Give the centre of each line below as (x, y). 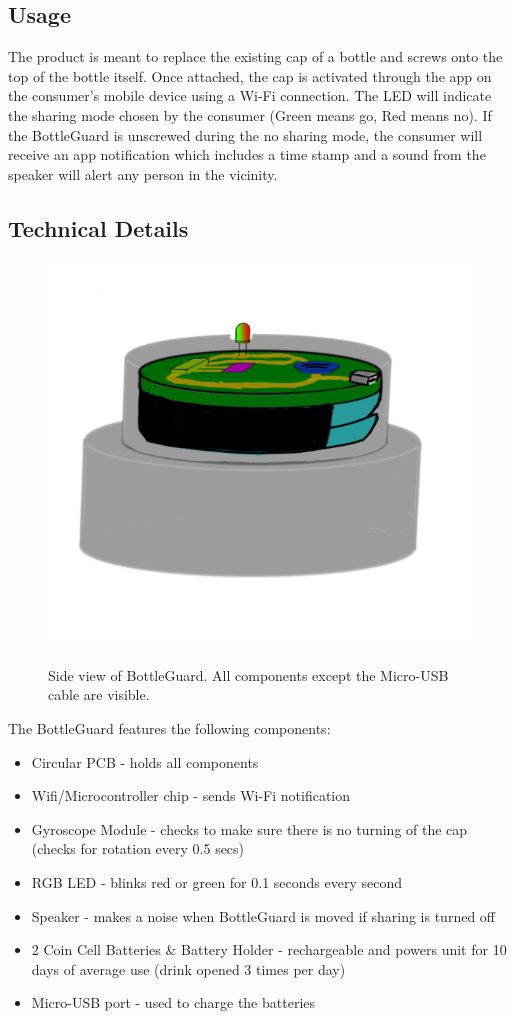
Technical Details (98, 227)
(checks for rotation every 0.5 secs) (138, 848)
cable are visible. (99, 694)
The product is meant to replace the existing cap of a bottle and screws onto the (255, 56)
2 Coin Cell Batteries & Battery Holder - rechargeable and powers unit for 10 (269, 949)
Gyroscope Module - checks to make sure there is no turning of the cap (249, 828)
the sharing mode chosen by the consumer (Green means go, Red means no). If (250, 114)
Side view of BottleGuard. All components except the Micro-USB (248, 674)
